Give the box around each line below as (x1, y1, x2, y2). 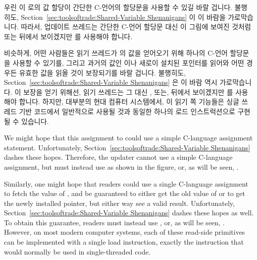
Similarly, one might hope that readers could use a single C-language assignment (4, 178, 249, 189)
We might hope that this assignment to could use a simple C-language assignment (4, 132, 253, 143)
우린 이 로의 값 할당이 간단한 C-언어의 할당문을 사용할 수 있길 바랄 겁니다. (4, 2, 233, 12)
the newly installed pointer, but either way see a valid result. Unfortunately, (4, 197, 235, 208)
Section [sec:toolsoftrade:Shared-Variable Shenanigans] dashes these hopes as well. (4, 207, 254, 218)
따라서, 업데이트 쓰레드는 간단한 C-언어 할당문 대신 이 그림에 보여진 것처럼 (21, 21, 251, 32)
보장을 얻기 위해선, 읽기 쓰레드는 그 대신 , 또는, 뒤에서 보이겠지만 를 (23, 86, 233, 97)
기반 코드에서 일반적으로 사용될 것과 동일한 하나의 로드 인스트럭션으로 (19, 106, 235, 116)
